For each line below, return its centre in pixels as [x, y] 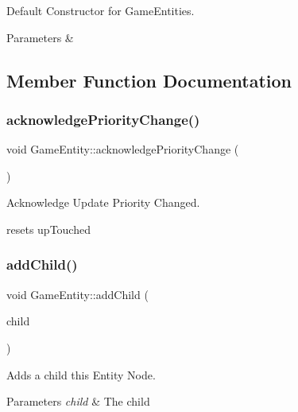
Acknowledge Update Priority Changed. [103, 202]
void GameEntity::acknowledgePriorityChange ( [123, 149]
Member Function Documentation [149, 80]
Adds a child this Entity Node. [81, 374]
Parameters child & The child [78, 401]
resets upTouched [48, 229]
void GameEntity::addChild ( [77, 294]
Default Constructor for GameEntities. [101, 10]
